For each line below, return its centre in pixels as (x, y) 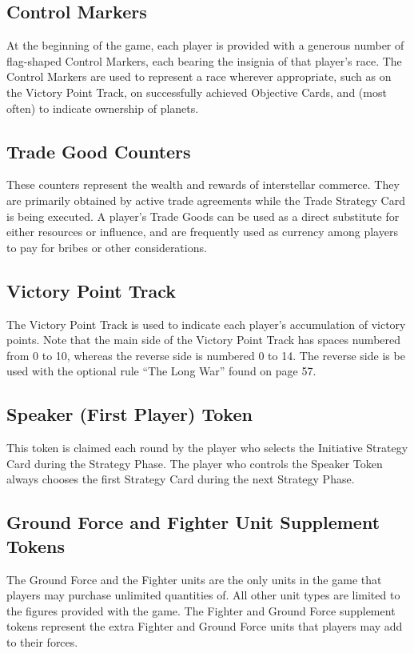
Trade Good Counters (99, 151)
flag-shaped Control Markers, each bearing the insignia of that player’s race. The (204, 60)
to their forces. (42, 641)
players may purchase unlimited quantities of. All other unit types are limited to (203, 595)
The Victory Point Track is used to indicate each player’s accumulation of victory (206, 324)
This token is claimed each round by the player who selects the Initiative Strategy (207, 448)
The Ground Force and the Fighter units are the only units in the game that (194, 579)
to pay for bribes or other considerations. (107, 247)
